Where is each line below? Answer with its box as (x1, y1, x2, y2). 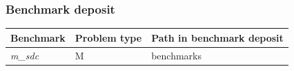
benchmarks (151, 48, 202, 62)
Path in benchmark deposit (151, 30, 284, 44)
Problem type (75, 30, 142, 44)
